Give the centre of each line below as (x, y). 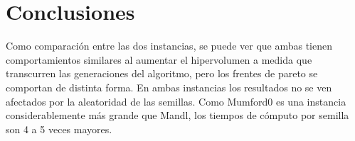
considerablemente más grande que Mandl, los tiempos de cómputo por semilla (177, 115)
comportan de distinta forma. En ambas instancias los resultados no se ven (169, 87)
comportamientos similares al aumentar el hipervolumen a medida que (159, 59)
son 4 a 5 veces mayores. (59, 129)
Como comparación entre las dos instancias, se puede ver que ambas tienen (169, 46)
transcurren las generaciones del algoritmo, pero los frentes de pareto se (162, 73)
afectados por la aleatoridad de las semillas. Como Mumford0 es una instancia (176, 101)
